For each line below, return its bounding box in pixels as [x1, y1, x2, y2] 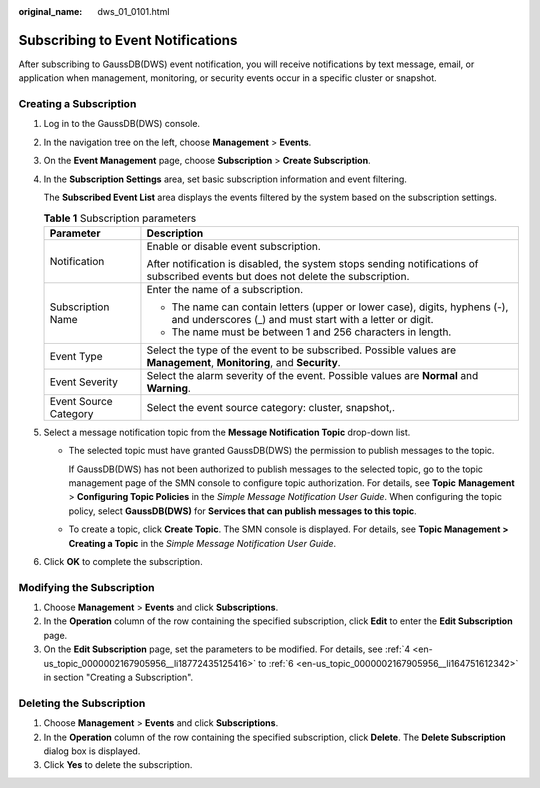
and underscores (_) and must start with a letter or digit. [171, 312, 434, 326]
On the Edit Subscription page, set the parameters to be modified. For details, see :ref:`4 [43, 643, 411, 655]
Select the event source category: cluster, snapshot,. [146, 400, 395, 414]
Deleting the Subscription [18, 696, 146, 710]
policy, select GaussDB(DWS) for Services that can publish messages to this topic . [68, 505, 417, 517]
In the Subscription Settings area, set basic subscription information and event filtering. [43, 173, 407, 185]
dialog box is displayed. [43, 745, 141, 757]
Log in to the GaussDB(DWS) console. [43, 118, 200, 130]
